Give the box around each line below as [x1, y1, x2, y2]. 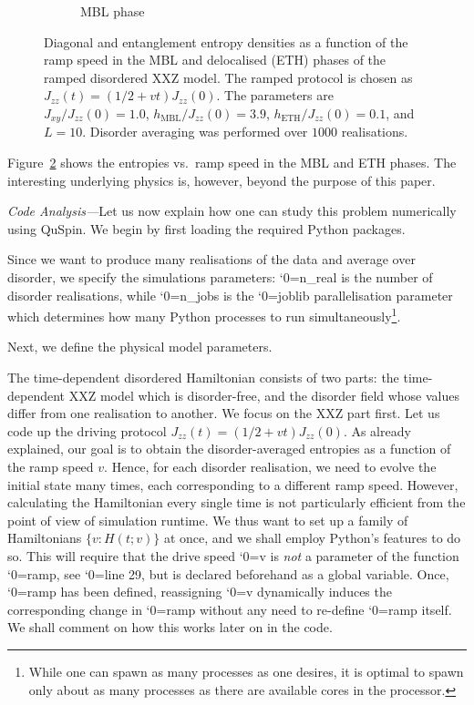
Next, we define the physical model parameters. [7, 337, 273, 356]
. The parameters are [216, 86, 334, 105]
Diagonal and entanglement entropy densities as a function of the [44, 32, 408, 51]
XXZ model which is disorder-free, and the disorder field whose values [68, 385, 460, 404]
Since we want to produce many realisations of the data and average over [7, 250, 416, 269]
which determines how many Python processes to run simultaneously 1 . [7, 304, 401, 325]
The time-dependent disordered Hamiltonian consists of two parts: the [7, 368, 399, 387]
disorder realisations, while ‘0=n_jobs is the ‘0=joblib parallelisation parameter [7, 285, 453, 304]
